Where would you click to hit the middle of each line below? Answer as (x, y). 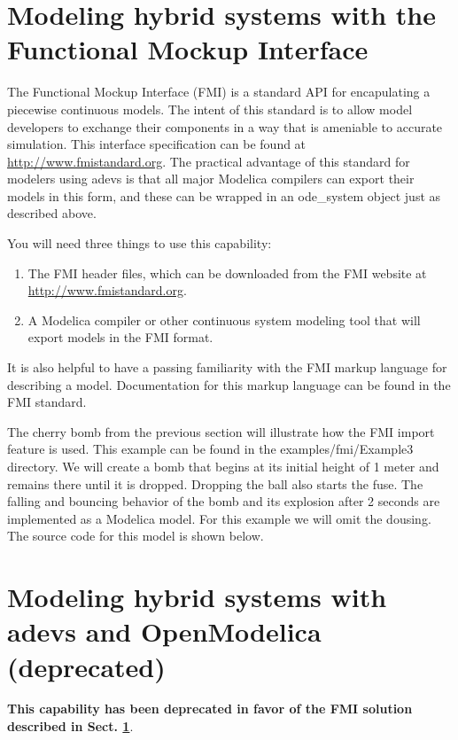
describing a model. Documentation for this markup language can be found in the (229, 384)
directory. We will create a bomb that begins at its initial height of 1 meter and (223, 466)
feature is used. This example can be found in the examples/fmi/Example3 (210, 449)
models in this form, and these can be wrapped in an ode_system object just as (224, 195)
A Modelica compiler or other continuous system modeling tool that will (224, 319)
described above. (52, 213)
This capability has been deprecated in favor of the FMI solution (210, 709)
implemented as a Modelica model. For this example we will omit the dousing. (219, 518)
